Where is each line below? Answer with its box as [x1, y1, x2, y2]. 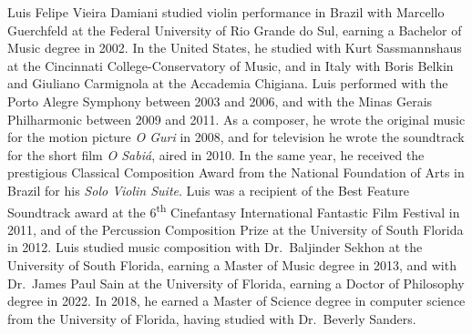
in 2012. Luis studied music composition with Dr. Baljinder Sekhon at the [7, 238, 423, 257]
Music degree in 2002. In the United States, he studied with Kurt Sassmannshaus [7, 38, 462, 57]
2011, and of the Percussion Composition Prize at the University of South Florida [7, 219, 464, 238]
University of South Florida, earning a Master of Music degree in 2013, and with [7, 255, 457, 274]
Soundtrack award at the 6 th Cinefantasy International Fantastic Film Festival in [7, 199, 460, 221]
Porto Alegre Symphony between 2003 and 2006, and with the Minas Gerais [7, 91, 433, 110]
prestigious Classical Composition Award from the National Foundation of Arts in [7, 163, 465, 182]
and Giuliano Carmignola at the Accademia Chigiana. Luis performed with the [7, 74, 448, 93]
